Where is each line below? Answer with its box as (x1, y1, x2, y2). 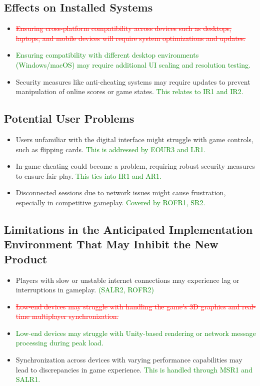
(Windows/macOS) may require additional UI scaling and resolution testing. (15, 59, 250, 70)
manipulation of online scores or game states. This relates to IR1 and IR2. (15, 86, 243, 97)
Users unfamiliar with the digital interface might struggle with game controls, (15, 134, 253, 144)
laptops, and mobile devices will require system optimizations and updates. (15, 33, 246, 43)
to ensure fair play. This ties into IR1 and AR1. (15, 170, 162, 181)
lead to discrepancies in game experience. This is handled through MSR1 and (15, 364, 252, 374)
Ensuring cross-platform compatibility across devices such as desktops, (15, 23, 232, 34)
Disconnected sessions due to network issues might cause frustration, (15, 187, 226, 198)
